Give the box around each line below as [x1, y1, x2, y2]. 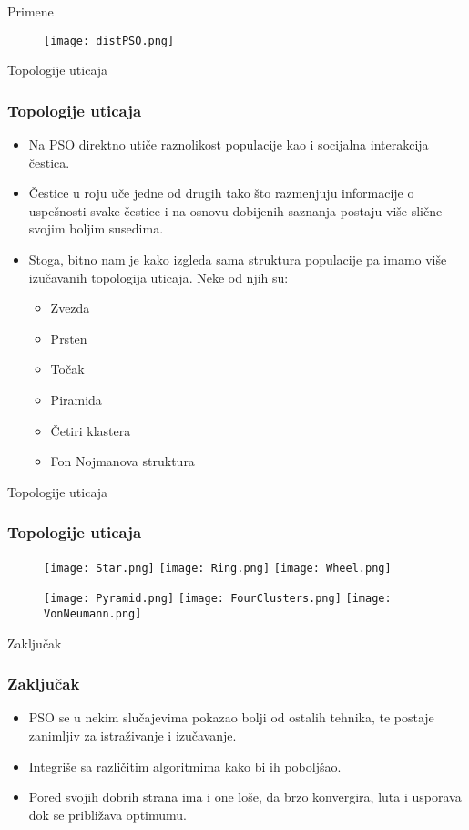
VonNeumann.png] [44, 607, 142, 620]
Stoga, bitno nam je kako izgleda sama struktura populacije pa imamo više [28, 250, 447, 269]
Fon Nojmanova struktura [50, 451, 195, 471]
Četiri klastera [50, 420, 131, 440]
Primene [7, 2, 54, 20]
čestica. [28, 152, 70, 171]
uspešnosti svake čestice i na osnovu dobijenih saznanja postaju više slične [28, 201, 443, 220]
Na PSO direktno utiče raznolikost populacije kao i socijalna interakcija [28, 135, 429, 154]
